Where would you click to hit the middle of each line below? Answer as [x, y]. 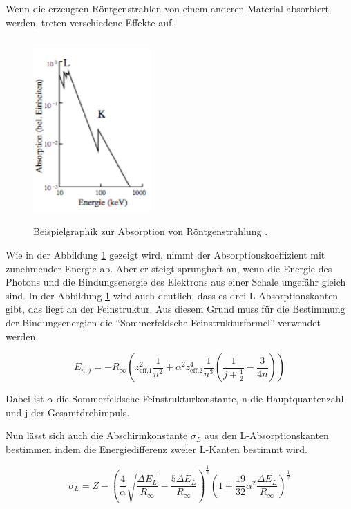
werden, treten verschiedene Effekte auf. [90, 22]
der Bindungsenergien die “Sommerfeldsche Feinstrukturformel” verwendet [163, 322]
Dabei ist [25, 399]
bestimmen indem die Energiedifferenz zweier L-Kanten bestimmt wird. [156, 448]
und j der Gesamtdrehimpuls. [68, 412]
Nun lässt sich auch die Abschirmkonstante [97, 435]
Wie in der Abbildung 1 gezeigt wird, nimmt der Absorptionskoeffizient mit [165, 254]
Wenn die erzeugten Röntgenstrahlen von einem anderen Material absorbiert [168, 8]
